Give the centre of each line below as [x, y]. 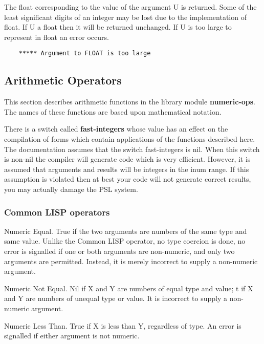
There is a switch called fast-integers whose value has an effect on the [116, 129]
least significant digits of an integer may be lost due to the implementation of [125, 17]
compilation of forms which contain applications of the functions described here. [130, 139]
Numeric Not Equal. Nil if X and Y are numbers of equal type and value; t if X [129, 288]
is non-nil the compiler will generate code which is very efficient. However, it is [127, 159]
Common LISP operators [57, 212]
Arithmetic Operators [63, 80]
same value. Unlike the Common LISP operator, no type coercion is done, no [125, 241]
